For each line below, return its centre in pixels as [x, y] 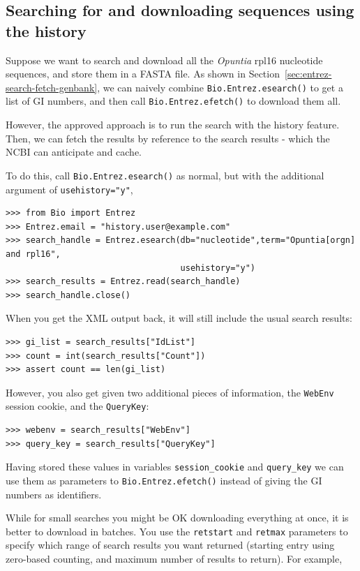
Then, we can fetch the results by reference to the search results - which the [168, 138]
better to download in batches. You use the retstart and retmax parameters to [177, 531]
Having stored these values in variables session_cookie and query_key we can [175, 467]
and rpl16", [33, 254]
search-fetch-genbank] [52, 87]
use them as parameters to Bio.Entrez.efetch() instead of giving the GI [164, 480]
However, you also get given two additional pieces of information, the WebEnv [170, 392]
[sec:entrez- [308, 74]
